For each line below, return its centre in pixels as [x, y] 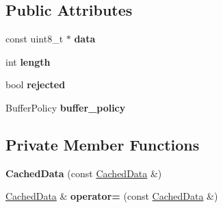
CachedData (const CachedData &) [84, 173]
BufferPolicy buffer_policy [66, 107]
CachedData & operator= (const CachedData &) [112, 196]
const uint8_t [35, 39]
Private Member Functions [103, 144]
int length [28, 61]
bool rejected [36, 84]
